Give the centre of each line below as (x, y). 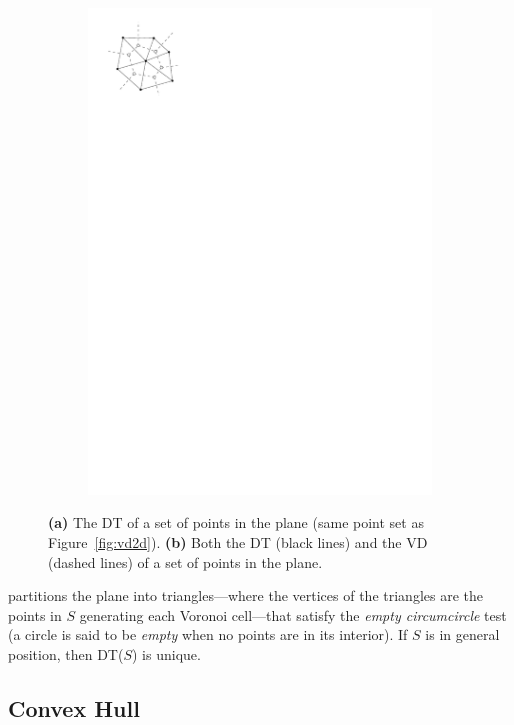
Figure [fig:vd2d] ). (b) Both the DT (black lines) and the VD (238, 541)
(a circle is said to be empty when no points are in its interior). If (208, 634)
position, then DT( (66, 653)
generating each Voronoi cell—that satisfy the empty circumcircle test (293, 614)
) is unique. (166, 653)
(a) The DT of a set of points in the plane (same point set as (236, 522)
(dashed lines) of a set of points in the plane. (185, 561)
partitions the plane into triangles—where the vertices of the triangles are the (245, 595)
